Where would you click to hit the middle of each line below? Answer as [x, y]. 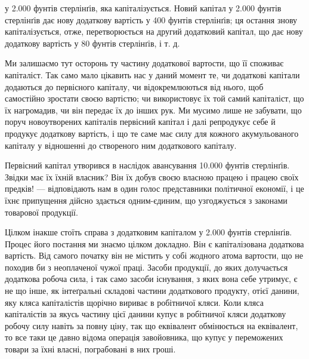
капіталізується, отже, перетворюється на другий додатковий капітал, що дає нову [154, 31]
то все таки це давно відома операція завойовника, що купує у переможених [144, 337]
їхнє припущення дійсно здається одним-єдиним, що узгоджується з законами [146, 200]
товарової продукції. [41, 212]
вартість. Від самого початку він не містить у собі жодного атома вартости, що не [154, 255]
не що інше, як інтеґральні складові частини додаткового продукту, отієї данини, [152, 291]
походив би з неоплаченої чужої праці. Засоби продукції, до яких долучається [146, 267]
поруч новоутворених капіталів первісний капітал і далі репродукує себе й [140, 122]
